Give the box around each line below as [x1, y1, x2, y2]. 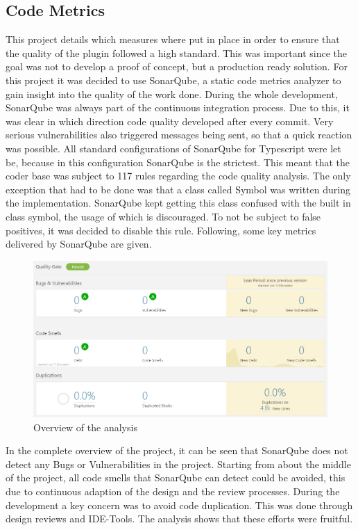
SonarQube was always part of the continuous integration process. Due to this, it [6, 100, 350, 115]
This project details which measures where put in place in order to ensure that [6, 32, 340, 47]
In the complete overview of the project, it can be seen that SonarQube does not [6, 443, 348, 458]
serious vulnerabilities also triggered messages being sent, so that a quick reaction [6, 127, 352, 142]
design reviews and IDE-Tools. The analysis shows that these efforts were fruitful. [6, 511, 353, 526]
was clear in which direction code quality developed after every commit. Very [6, 113, 334, 128]
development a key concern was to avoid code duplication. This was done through [6, 497, 353, 512]
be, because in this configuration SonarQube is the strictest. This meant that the [6, 154, 350, 169]
